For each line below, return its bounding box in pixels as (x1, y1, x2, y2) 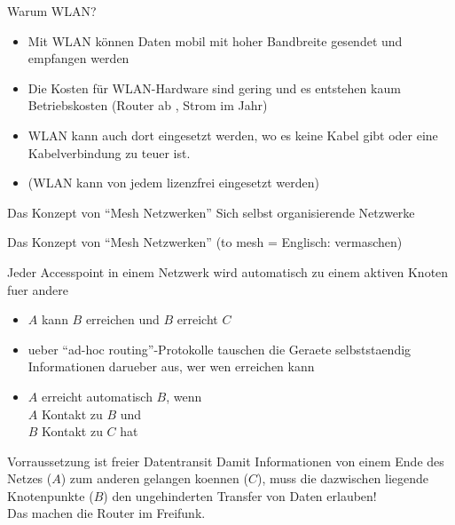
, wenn (166, 386, 202, 405)
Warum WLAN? (7, 2, 97, 20)
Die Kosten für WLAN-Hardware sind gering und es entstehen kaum (27, 78, 401, 97)
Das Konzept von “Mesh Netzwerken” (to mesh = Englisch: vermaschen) (7, 233, 403, 251)
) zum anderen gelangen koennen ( (60, 469, 248, 488)
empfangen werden (27, 49, 129, 68)
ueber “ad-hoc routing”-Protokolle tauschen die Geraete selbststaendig (27, 339, 412, 358)
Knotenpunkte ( (7, 486, 94, 505)
